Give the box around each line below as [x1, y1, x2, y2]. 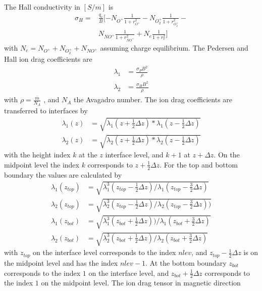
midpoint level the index [4, 159, 79, 170]
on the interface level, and [88, 267, 169, 278]
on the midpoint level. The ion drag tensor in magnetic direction [41, 277, 241, 288]
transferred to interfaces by [4, 105, 88, 116]
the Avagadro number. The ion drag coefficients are [73, 94, 233, 105]
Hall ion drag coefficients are [4, 54, 92, 64]
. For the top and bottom [160, 159, 238, 170]
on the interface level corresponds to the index [33, 247, 176, 258]
